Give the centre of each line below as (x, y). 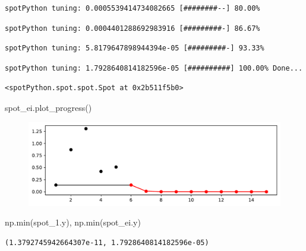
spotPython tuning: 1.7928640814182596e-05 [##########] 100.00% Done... (154, 68)
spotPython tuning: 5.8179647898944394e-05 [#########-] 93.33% (135, 48)
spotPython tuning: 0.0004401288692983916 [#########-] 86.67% (133, 28)
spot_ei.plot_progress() (48, 107)
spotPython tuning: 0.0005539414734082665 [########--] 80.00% (133, 8)
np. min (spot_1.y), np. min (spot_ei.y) (73, 222)
